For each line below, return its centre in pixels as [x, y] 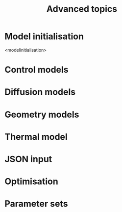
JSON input [28, 159]
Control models [37, 70]
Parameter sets [36, 204]
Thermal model [36, 137]
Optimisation [31, 181]
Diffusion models [40, 92]
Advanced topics [82, 9]
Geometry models [42, 115]
